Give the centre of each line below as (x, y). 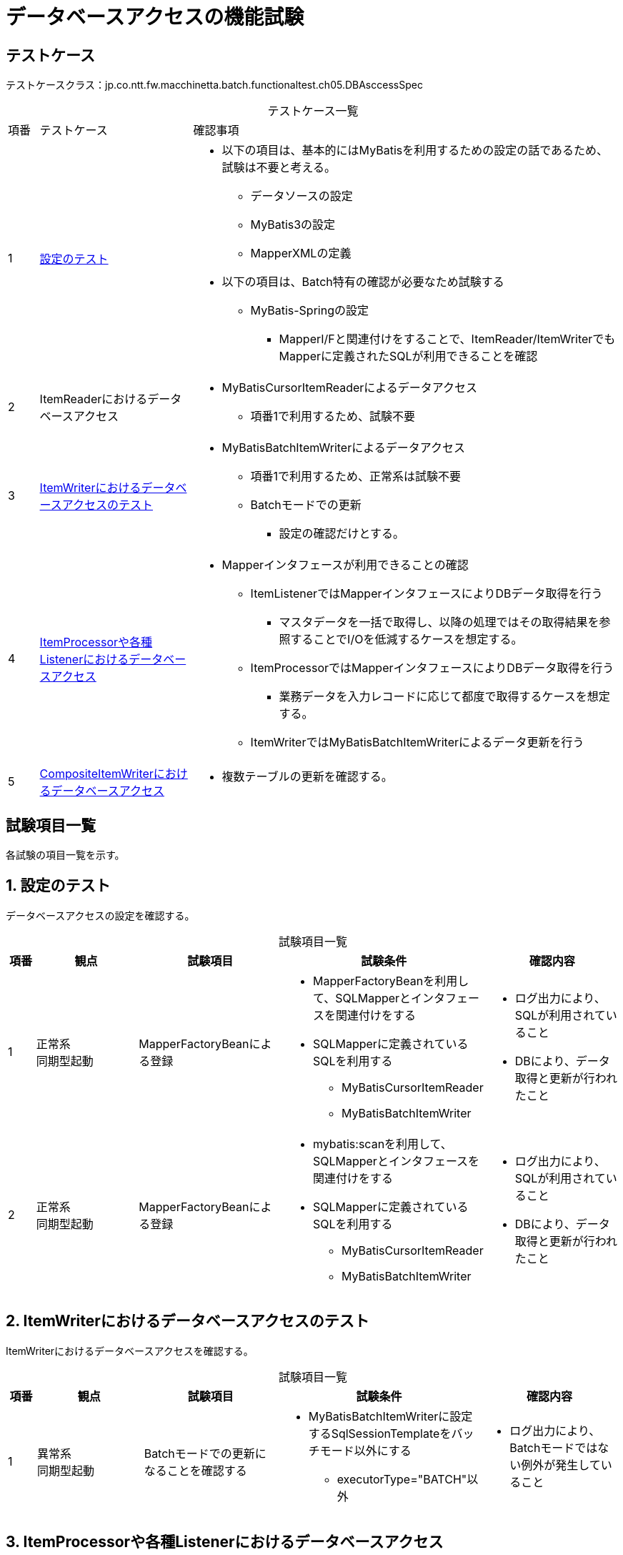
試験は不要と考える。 (279, 168)
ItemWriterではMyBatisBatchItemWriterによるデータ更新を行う (417, 742)
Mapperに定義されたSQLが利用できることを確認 (408, 356)
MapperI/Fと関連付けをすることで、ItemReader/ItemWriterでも (447, 339)
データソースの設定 (301, 196)
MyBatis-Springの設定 (309, 311)
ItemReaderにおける (94, 399)
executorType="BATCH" (402, 1479)
